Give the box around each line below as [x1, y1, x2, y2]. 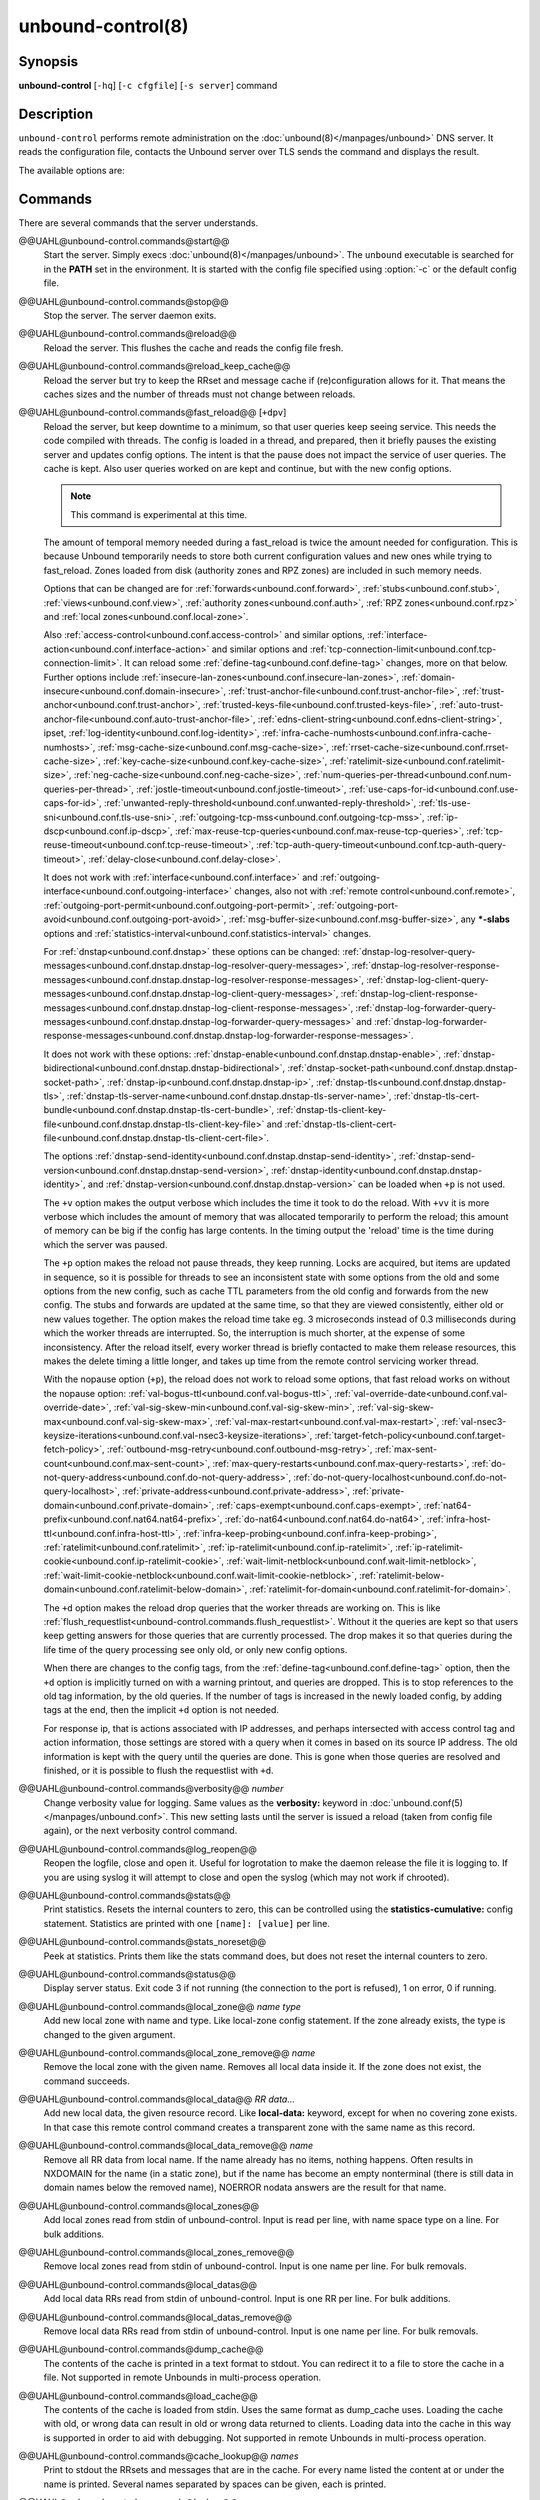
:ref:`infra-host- [426, 1513, 492, 1525]
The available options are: [18, 164, 125, 176]
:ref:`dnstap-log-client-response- [340, 988, 479, 1000]
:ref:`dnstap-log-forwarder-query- [355, 1001, 497, 1014]
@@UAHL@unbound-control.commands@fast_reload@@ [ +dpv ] [18, 406, 287, 419]
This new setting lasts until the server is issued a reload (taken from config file [170, 1811, 493, 1823]
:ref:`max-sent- [374, 1443, 438, 1455]
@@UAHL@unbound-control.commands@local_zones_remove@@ [18, 2246, 295, 2258]
